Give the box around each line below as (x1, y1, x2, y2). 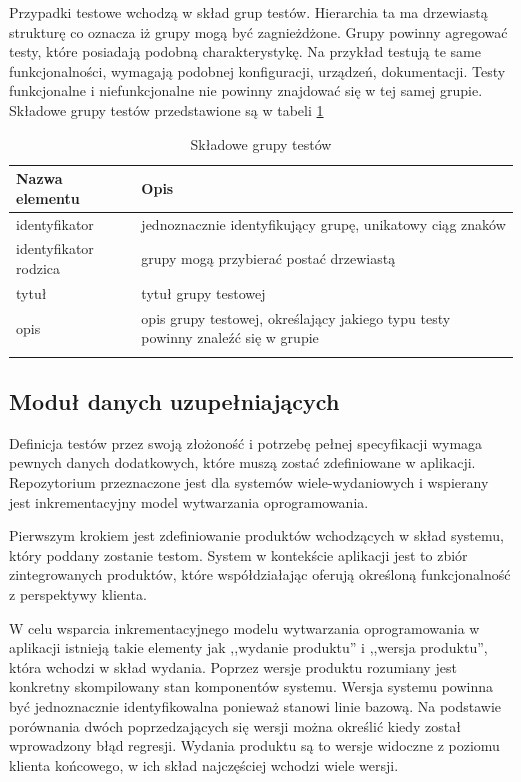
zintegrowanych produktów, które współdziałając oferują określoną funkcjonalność (9, 564, 511, 585)
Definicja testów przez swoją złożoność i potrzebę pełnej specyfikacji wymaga (9, 432, 483, 453)
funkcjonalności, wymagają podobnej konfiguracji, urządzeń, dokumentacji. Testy (9, 60, 506, 81)
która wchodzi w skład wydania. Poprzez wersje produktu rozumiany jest (9, 656, 457, 677)
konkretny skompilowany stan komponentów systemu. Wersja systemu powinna (9, 676, 493, 697)
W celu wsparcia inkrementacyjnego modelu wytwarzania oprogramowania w (9, 617, 480, 638)
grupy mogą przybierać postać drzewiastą (141, 248, 396, 269)
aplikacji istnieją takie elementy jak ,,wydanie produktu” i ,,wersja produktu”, (9, 637, 488, 658)
